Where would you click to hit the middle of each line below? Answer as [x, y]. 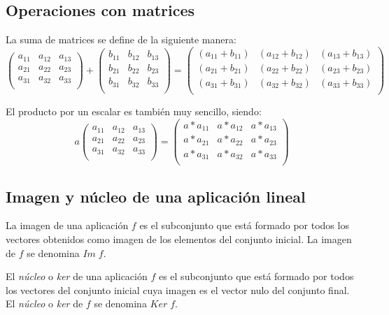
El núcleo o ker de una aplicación [77, 276]
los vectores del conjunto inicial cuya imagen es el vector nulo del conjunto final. [178, 290]
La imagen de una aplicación [67, 225]
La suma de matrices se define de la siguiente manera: [121, 39]
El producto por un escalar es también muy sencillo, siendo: [134, 111]
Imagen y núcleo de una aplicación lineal [156, 196]
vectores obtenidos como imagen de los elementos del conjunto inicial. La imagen [179, 239]
